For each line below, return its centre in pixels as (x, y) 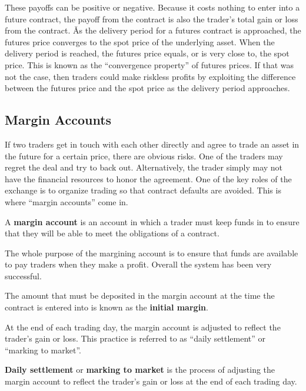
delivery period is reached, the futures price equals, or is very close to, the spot (147, 53)
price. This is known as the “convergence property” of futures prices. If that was (149, 64)
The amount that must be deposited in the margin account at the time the (140, 295)
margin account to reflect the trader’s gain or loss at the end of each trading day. (151, 381)
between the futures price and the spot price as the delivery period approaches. (147, 88)
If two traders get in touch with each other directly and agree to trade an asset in (152, 144)
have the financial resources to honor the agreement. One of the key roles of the (148, 178)
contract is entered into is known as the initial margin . (107, 307)
